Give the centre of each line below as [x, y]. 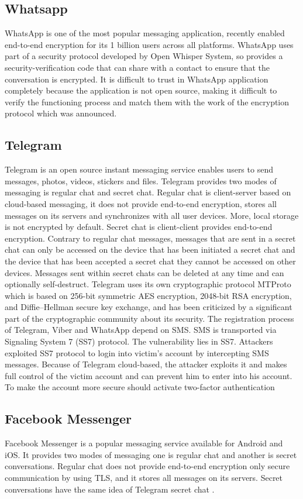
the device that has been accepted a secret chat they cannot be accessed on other [150, 261]
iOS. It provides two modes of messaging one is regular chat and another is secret [151, 454]
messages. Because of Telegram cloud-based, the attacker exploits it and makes [146, 364]
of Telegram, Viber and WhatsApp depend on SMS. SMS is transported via [141, 330]
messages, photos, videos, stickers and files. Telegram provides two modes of [141, 180]
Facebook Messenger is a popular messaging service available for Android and [144, 443]
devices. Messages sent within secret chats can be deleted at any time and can [144, 272]
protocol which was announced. [61, 113]
